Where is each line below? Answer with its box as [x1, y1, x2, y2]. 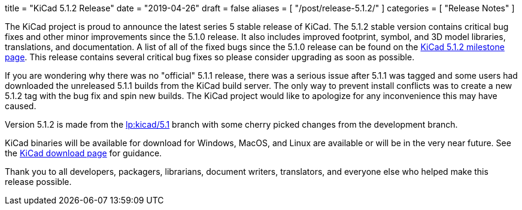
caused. [5, 101, 37, 111]
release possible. [5, 177, 72, 187]
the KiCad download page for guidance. [5, 148, 162, 158]
